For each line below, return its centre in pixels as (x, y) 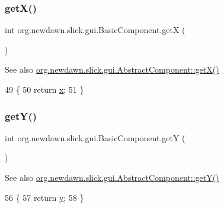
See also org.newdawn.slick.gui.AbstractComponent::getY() (112, 177)
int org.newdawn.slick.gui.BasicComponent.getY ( (95, 137)
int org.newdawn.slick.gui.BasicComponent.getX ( (95, 30)
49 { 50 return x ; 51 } (44, 89)
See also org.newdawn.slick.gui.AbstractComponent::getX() (112, 69)
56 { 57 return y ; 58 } (44, 197)
